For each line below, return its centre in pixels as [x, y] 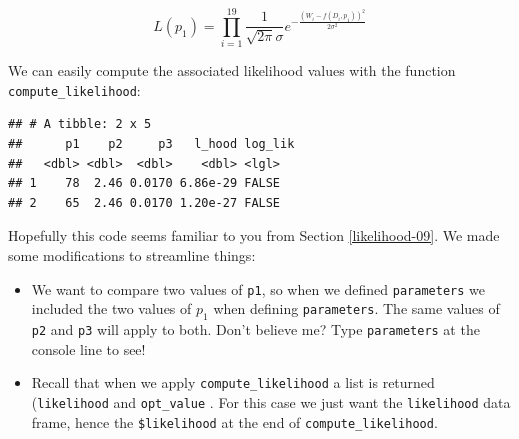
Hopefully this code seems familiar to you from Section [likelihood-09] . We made [254, 235]
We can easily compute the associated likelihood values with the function [232, 70]
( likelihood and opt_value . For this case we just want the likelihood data [271, 401]
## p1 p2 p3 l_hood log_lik [151, 143]
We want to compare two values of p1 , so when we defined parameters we [258, 288]
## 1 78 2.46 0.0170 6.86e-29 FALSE [144, 183]
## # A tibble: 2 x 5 [80, 124]
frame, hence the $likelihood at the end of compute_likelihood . [234, 421]
